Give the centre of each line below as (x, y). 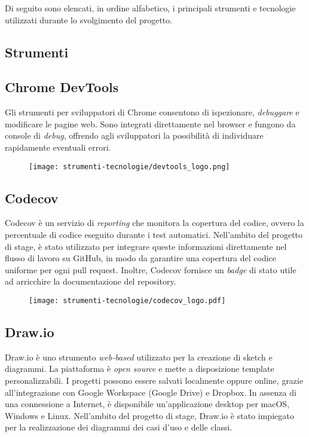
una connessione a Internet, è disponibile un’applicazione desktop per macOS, (147, 404)
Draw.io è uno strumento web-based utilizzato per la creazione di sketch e (139, 357)
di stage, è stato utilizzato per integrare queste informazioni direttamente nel (146, 246)
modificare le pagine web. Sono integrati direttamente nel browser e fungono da (150, 123)
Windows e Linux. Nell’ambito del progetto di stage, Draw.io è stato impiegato (149, 415)
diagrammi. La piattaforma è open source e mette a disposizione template (140, 369)
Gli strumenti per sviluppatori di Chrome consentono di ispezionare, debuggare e (152, 112)
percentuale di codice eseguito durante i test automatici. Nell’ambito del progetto (154, 234)
